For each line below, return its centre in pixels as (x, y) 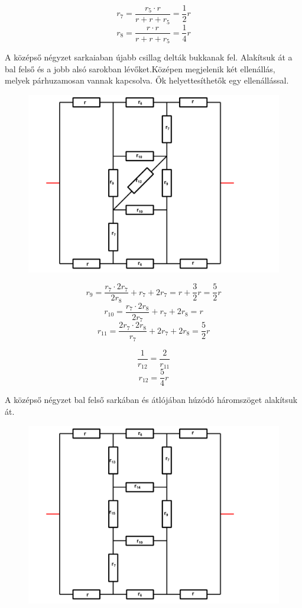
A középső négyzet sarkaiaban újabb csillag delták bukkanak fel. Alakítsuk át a (149, 57)
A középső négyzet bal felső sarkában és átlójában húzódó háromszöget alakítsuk (151, 400)
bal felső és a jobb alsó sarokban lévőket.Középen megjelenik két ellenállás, (140, 68)
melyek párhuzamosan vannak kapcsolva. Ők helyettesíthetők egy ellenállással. (147, 80)
